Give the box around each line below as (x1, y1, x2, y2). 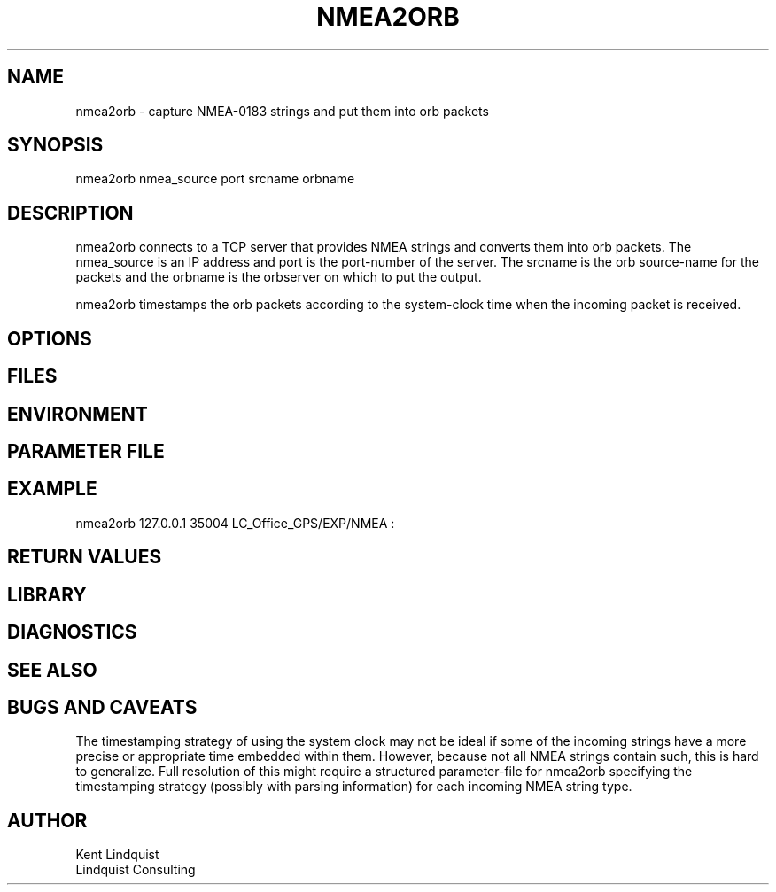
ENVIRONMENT (7, 402, 148, 425)
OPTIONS (7, 327, 92, 350)
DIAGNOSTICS (7, 621, 137, 644)
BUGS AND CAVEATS (7, 695, 198, 718)
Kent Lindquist (75, 847, 159, 863)
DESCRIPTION (7, 201, 134, 224)
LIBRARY (7, 583, 87, 606)
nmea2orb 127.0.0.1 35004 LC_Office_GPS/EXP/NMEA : (75, 515, 395, 531)
